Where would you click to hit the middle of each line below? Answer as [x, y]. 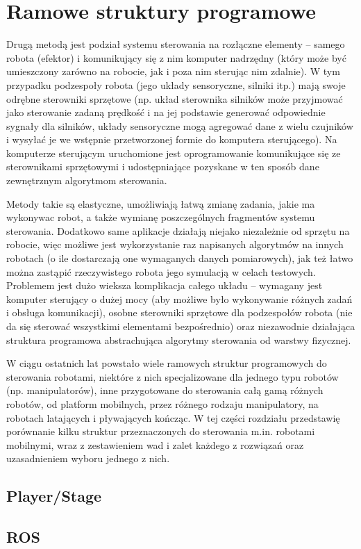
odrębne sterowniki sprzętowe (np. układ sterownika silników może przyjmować [175, 98]
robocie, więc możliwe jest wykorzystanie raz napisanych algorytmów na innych [175, 244]
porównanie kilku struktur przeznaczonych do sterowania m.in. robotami [161, 431]
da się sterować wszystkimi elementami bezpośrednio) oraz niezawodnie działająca [181, 326]
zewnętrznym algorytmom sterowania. [87, 180]
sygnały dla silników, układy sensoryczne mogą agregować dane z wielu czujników [180, 125]
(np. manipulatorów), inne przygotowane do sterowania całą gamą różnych [165, 390]
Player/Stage [54, 496]
